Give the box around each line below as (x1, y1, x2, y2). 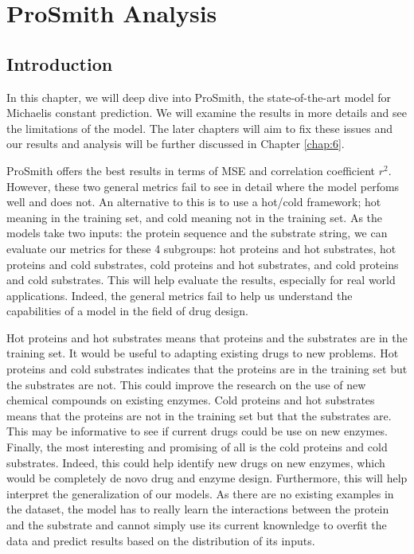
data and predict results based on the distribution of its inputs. (6, 532, 315, 548)
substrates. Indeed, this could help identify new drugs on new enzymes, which (6, 454, 385, 470)
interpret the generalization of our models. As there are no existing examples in (6, 485, 394, 501)
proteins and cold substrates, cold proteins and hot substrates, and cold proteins (6, 256, 399, 272)
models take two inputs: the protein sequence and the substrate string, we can (6, 224, 388, 241)
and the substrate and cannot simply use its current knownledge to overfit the (6, 517, 387, 533)
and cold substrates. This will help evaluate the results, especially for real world (6, 271, 396, 288)
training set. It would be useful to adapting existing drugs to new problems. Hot (6, 345, 399, 361)
